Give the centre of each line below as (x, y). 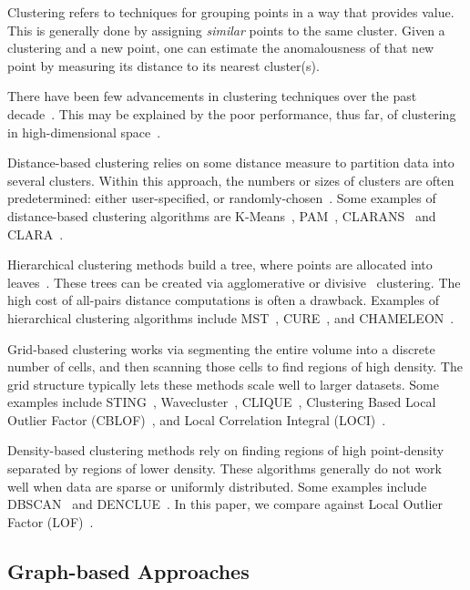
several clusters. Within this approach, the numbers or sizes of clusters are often (231, 180)
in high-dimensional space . (84, 132)
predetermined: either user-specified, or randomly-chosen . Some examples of (222, 198)
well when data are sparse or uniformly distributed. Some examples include (217, 486)
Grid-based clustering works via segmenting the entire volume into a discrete (221, 348)
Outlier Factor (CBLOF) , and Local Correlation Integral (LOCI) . (197, 419)
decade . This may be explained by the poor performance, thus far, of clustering (232, 113)
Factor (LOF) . (51, 521)
